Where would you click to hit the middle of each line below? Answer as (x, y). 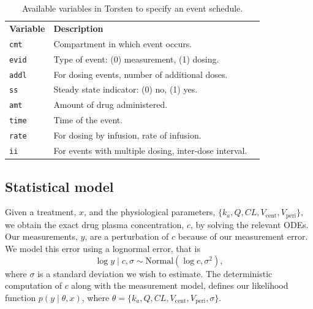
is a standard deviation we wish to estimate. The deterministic (155, 273)
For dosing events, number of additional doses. (141, 74)
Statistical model (59, 186)
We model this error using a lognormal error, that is (103, 249)
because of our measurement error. (243, 236)
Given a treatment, (41, 212)
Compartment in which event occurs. (123, 43)
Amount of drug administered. (111, 105)
